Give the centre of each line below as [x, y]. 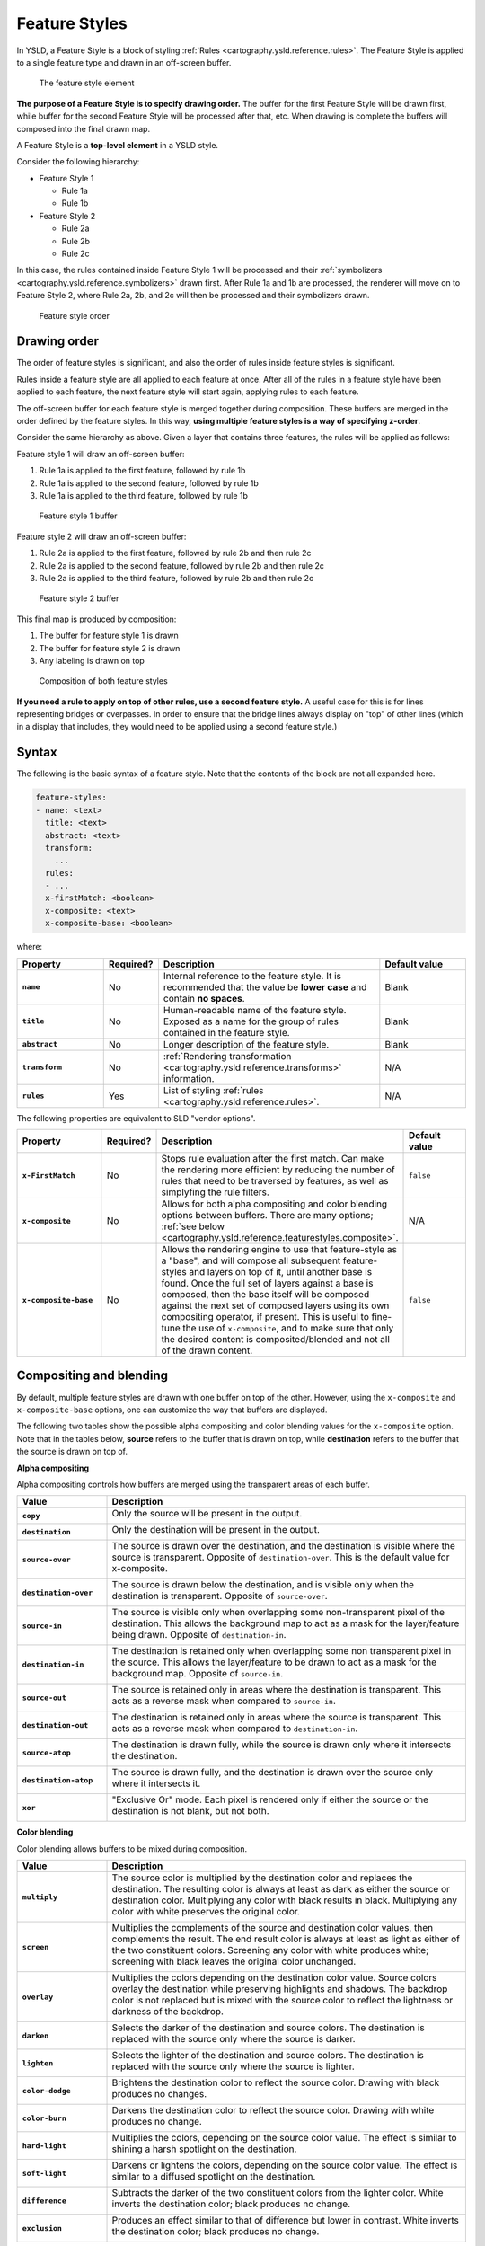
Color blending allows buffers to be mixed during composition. [132, 1848]
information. [189, 1078]
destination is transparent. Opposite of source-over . [220, 1596]
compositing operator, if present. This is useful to [265, 1317]
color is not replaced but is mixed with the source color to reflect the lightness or [282, 2001]
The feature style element [87, 83]
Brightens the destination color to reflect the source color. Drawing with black [276, 2082]
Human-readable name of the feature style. [255, 1010]
